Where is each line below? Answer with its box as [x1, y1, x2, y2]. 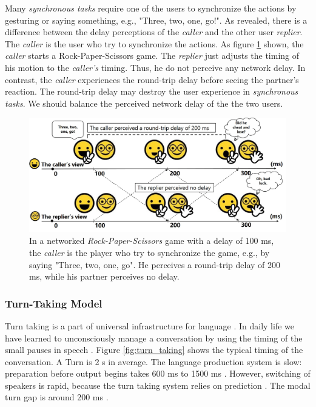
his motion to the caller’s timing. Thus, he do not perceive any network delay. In [5, 61, 306, 73]
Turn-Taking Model [5, 295, 103, 311]
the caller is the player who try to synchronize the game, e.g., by [29, 246, 270, 258]
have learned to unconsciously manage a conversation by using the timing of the [5, 331, 303, 344]
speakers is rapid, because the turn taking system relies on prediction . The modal [5, 378, 311, 391]
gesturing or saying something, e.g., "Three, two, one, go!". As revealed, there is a [5, 13, 308, 26]
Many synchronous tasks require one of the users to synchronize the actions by [5, 2, 297, 14]
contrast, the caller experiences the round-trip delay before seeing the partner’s [5, 73, 299, 86]
